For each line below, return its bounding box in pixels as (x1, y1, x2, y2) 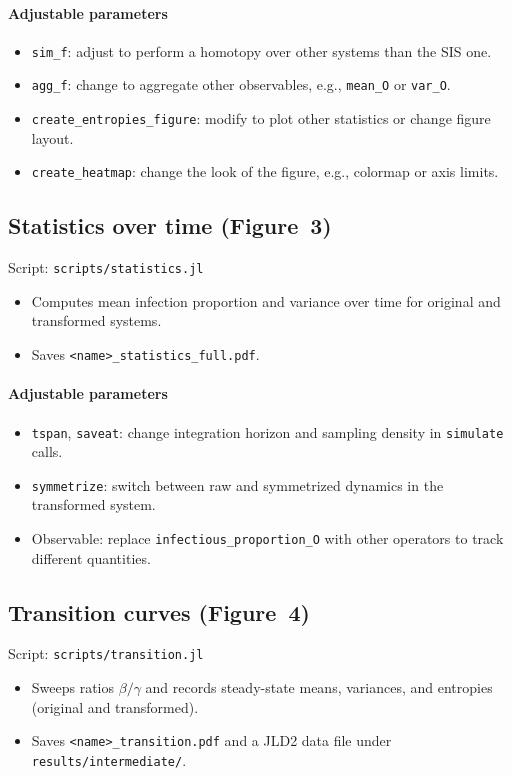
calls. (31, 441, 63, 462)
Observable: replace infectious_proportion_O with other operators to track (31, 528, 504, 549)
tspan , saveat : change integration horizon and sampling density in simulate (31, 421, 504, 442)
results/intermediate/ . (31, 749, 187, 770)
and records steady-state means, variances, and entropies (145, 677, 493, 698)
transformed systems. (31, 310, 162, 331)
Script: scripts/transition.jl (8, 643, 204, 664)
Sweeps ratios (31, 677, 115, 698)
